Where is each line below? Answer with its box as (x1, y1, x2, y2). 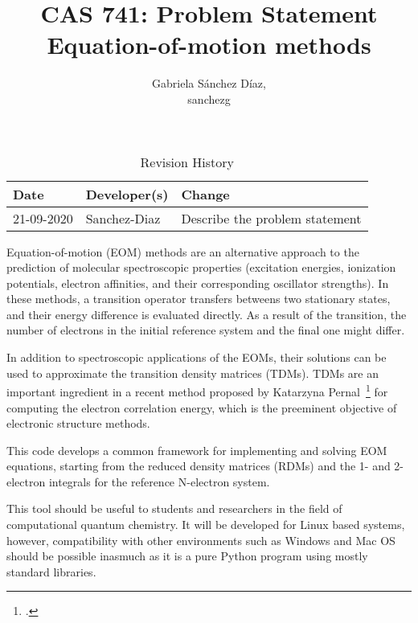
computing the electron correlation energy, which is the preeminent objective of (6, 399, 397, 416)
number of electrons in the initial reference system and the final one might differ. (6, 322, 405, 338)
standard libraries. (6, 563, 96, 580)
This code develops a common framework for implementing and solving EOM (6, 441, 387, 458)
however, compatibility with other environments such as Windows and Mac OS (6, 531, 395, 548)
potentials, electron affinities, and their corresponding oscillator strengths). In (6, 274, 389, 291)
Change (181, 184, 230, 203)
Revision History (140, 152, 234, 171)
